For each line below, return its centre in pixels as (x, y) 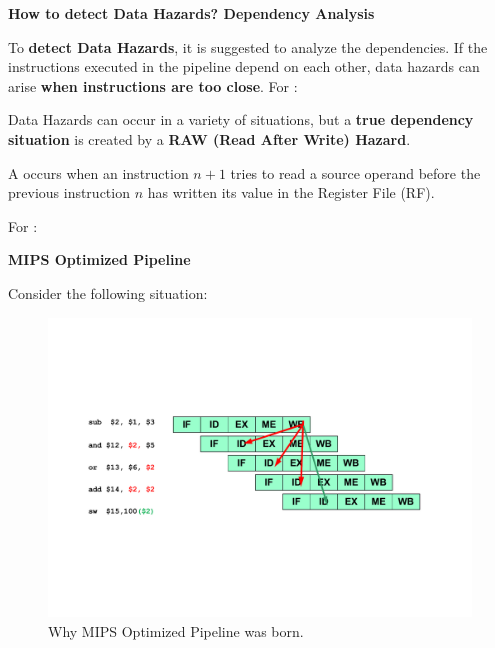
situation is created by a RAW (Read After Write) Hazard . (209, 138)
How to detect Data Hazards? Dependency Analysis (191, 13)
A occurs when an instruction (98, 172)
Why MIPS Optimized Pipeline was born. (176, 630)
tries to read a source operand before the (355, 172)
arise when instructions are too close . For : (153, 85)
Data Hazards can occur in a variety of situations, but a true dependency (241, 119)
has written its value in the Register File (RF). (291, 192)
